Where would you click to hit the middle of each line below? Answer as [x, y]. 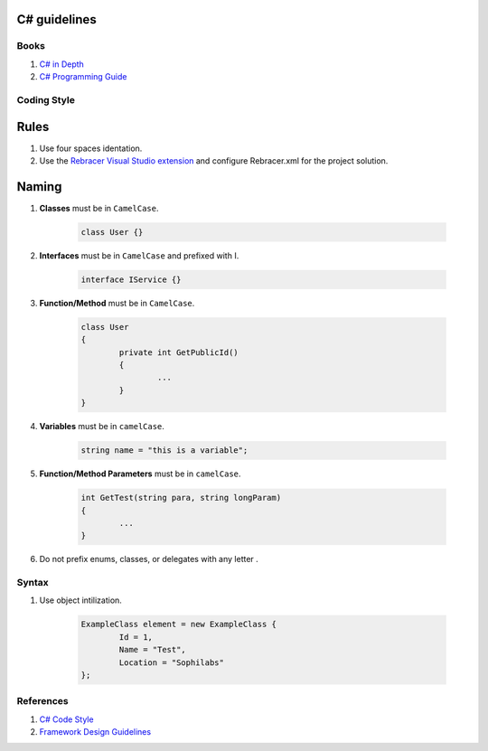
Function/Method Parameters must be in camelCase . [140, 474]
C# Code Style [66, 719]
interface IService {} [131, 279]
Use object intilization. [80, 600]
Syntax [33, 583]
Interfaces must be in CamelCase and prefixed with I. [139, 255]
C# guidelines [56, 19]
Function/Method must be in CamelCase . [117, 303]
